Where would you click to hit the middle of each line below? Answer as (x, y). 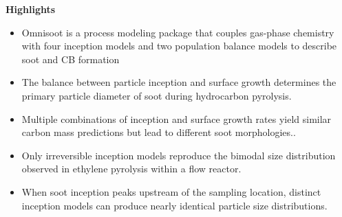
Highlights (31, 9)
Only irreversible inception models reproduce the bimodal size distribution (179, 155)
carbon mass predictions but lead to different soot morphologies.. (159, 132)
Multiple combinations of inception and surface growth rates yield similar (177, 118)
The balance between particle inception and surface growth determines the (179, 82)
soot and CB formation (71, 59)
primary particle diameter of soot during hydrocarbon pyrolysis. (157, 95)
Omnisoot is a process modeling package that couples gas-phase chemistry (178, 32)
